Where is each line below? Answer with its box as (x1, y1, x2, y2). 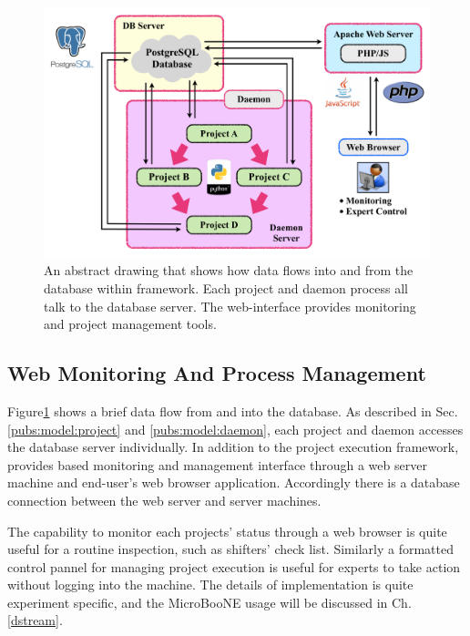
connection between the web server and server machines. (7, 490, 322, 509)
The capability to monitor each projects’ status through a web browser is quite (7, 521, 447, 540)
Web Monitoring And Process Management (7, 359, 426, 387)
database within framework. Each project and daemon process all (44, 278, 408, 297)
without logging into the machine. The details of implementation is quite (7, 575, 414, 594)
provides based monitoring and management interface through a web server (7, 455, 427, 474)
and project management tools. (44, 314, 217, 333)
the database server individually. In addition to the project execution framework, (7, 437, 459, 456)
